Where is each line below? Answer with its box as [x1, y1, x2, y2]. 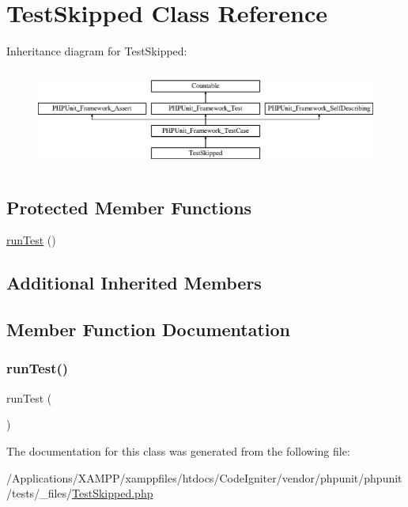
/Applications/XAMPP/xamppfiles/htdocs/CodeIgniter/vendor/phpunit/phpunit [6, 469, 402, 486]
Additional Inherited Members [6, 271, 262, 295]
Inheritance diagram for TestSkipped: [6, 43, 187, 59]
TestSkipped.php [72, 485, 153, 501]
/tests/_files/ [6, 485, 73, 501]
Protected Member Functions [6, 195, 252, 219]
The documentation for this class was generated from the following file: [6, 442, 350, 459]
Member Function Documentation [6, 317, 291, 342]
